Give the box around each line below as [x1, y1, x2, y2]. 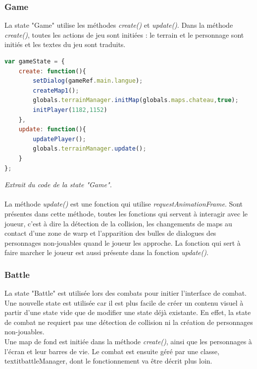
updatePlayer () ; [33, 135, 86, 143]
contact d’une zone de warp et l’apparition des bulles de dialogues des [4, 228, 216, 238]
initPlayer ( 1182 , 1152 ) [33, 106, 107, 113]
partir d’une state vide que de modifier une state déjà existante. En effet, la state [4, 307, 251, 317]
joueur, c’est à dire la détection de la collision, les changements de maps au [4, 218, 232, 228]
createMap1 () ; [33, 87, 79, 94]
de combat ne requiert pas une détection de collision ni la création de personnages [4, 316, 253, 327]
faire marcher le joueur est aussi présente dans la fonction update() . [4, 247, 208, 258]
